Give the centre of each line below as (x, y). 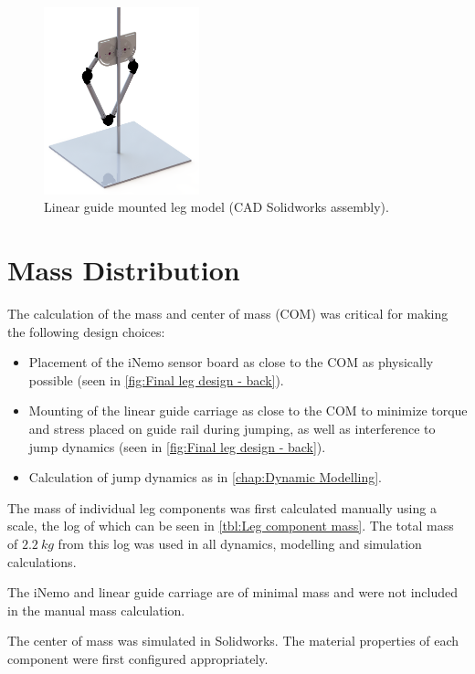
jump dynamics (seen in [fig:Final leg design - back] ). (177, 446)
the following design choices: (86, 331)
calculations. (42, 561)
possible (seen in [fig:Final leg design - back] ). (156, 379)
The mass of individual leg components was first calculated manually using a (222, 507)
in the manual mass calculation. (96, 610)
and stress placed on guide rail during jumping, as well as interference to (232, 428)
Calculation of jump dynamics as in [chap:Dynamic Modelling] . (205, 477)
